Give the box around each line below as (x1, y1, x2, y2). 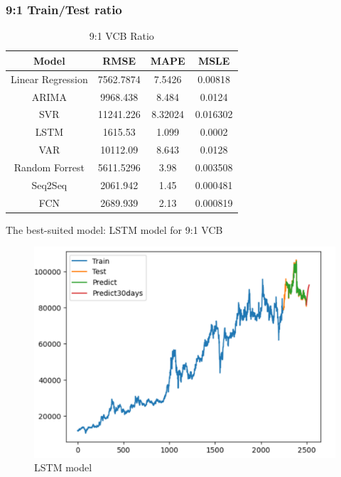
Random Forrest (13, 159, 85, 174)
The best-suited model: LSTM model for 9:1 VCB (6, 222, 223, 237)
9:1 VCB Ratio (89, 28, 154, 43)
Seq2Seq (31, 177, 67, 192)
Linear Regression (11, 71, 88, 86)
